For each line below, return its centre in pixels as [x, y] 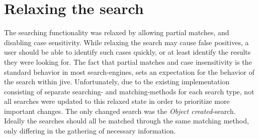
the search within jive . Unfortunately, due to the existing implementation [117, 82]
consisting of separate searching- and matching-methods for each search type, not [129, 91]
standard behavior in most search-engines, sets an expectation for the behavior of [129, 72]
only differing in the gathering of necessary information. [90, 131]
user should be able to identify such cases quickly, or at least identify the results [127, 52]
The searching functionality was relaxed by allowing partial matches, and [117, 32]
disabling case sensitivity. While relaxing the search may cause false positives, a [126, 42]
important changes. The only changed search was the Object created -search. [120, 111]
